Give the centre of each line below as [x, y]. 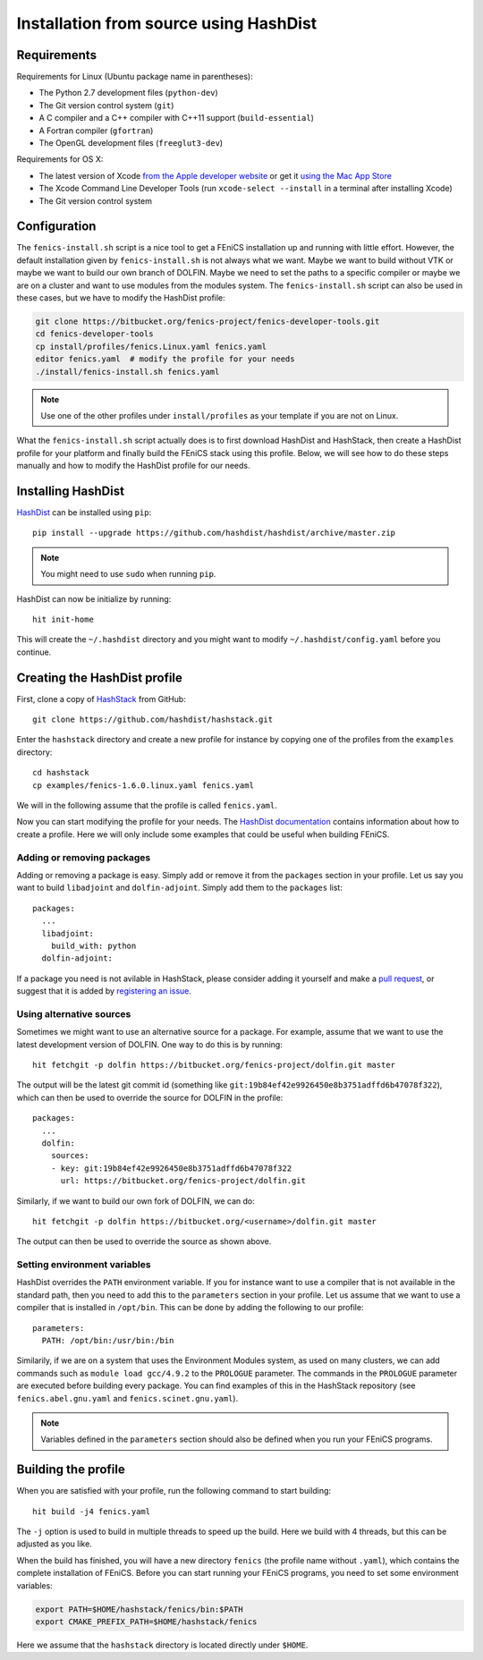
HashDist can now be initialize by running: [94, 598]
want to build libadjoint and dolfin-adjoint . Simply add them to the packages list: [180, 888]
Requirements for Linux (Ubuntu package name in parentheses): [135, 77]
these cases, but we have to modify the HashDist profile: [121, 298]
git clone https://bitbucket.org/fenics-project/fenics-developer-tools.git [208, 322]
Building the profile [71, 1470]
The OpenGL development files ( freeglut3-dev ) [131, 143]
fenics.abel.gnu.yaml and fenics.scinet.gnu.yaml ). [127, 1398]
